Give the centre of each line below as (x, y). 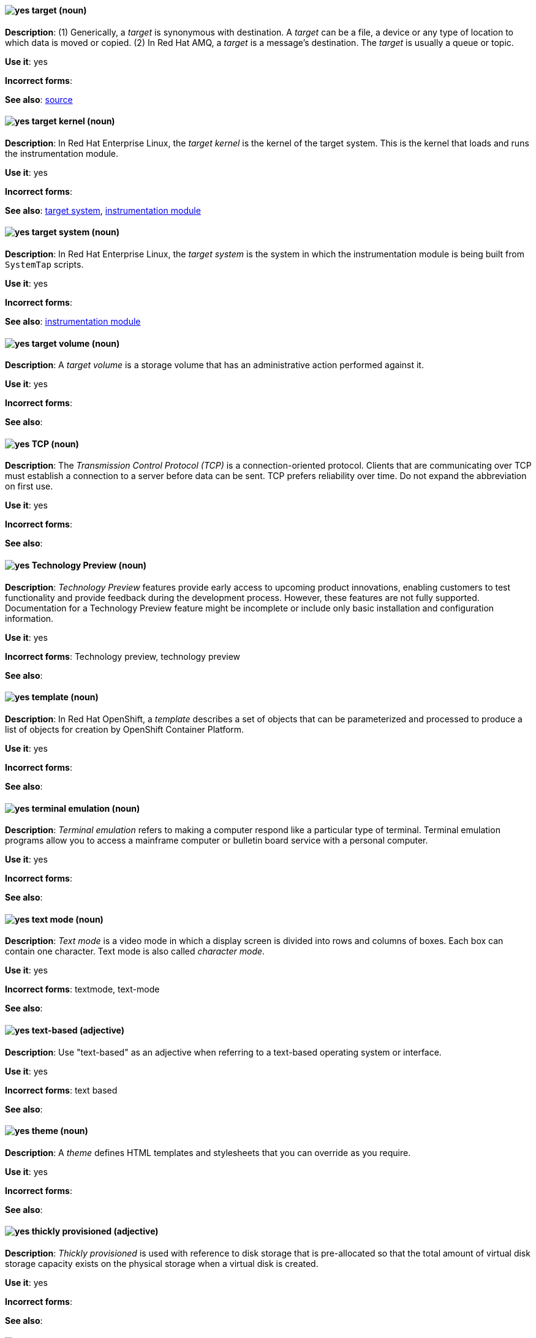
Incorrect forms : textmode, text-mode (82, 989)
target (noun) (59, 10)
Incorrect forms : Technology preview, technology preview (123, 656)
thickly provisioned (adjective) (95, 1231)
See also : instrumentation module (73, 322)
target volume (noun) (76, 343)
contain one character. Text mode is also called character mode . (135, 951)
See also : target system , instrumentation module (103, 210)
